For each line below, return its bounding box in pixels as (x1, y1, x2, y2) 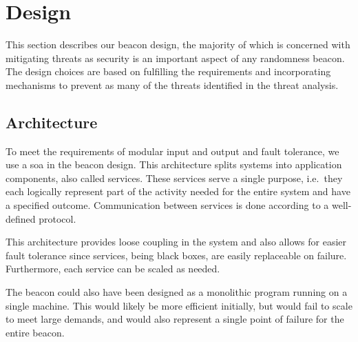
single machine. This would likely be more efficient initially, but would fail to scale (6, 298, 352, 312)
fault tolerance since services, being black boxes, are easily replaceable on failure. (6, 248, 347, 262)
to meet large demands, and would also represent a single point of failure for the (6, 312, 344, 326)
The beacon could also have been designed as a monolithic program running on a (6, 285, 348, 299)
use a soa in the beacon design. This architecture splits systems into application (6, 157, 342, 172)
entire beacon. (6, 325, 65, 339)
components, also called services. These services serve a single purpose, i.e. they (6, 170, 343, 185)
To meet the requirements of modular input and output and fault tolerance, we (6, 143, 339, 158)
